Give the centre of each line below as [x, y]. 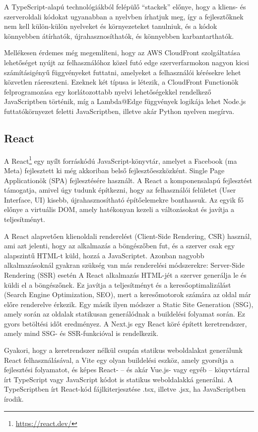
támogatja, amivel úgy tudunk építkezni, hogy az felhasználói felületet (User [120, 190]
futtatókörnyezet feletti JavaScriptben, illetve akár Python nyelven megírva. [119, 111]
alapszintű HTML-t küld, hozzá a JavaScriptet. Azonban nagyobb [104, 255]
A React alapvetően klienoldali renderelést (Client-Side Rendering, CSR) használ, [128, 236]
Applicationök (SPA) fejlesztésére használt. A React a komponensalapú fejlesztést [128, 180]
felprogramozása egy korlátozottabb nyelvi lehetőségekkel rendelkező [108, 91]
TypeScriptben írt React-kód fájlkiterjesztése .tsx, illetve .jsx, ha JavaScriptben [125, 389]
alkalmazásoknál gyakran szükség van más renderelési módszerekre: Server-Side [124, 265]
